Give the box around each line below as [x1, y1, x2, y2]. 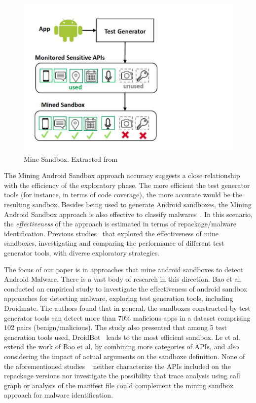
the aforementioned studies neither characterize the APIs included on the [4, 361, 231, 371]
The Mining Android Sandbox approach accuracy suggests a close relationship [4, 170, 240, 181]
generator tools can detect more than [4, 312, 116, 323]
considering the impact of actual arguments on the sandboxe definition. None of [4, 351, 245, 361]
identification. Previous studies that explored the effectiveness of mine [4, 228, 219, 238]
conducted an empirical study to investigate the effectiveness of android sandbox [4, 283, 248, 293]
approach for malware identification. [4, 390, 113, 400]
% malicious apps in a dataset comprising [125, 312, 251, 323]
